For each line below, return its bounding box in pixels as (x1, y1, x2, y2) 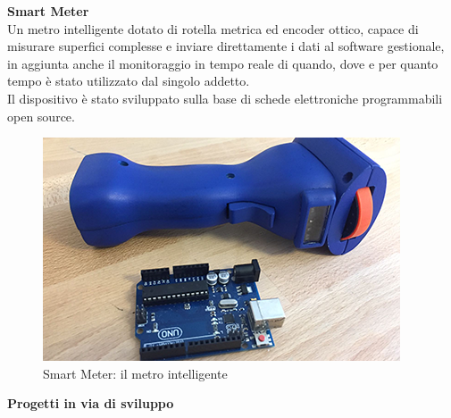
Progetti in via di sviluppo (7, 394, 174, 413)
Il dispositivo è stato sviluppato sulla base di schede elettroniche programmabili (7, 88, 443, 107)
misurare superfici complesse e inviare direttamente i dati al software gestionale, (7, 37, 445, 55)
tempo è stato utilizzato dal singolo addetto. (7, 71, 250, 90)
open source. (7, 106, 75, 125)
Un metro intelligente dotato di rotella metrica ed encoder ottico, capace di (7, 19, 419, 38)
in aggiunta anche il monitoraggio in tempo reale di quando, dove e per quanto (7, 54, 438, 72)
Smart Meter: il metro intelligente (43, 364, 228, 382)
